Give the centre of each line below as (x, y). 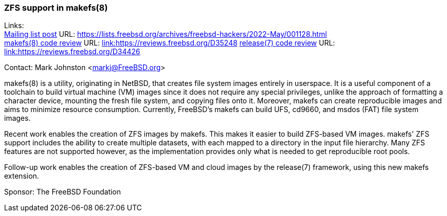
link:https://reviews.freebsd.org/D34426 (72, 52)
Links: (14, 26)
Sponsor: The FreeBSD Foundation (63, 192)
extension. (22, 176)
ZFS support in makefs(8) (56, 8)
